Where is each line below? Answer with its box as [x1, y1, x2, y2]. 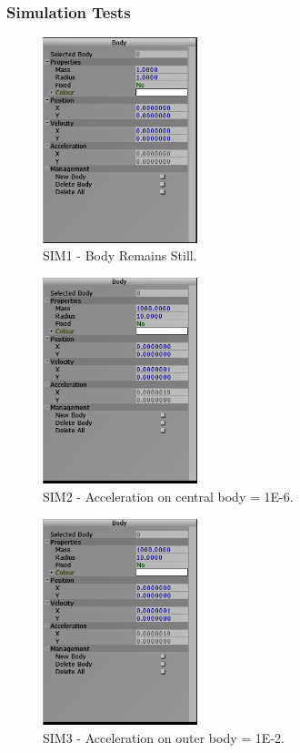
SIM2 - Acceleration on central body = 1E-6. [43, 487, 294, 506]
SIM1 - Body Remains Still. [43, 246, 197, 265]
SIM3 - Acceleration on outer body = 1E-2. [43, 728, 285, 747]
